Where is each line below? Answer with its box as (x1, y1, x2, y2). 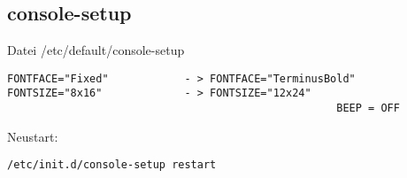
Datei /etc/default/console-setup (7, 41, 185, 59)
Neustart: (7, 127, 58, 145)
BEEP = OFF (336, 102, 400, 115)
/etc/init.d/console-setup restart (7, 159, 217, 172)
